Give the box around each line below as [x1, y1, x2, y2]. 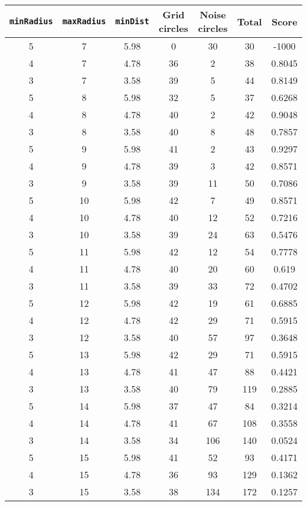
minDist [115, 17, 149, 26]
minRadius [9, 17, 53, 26]
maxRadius [62, 17, 106, 26]
